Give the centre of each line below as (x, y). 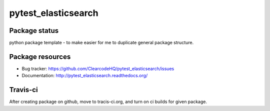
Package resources (40, 56)
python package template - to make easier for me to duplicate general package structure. (101, 43)
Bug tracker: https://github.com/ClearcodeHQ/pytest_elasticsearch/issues (98, 68)
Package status (34, 31)
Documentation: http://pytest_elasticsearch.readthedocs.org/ (85, 76)
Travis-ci (23, 90)
